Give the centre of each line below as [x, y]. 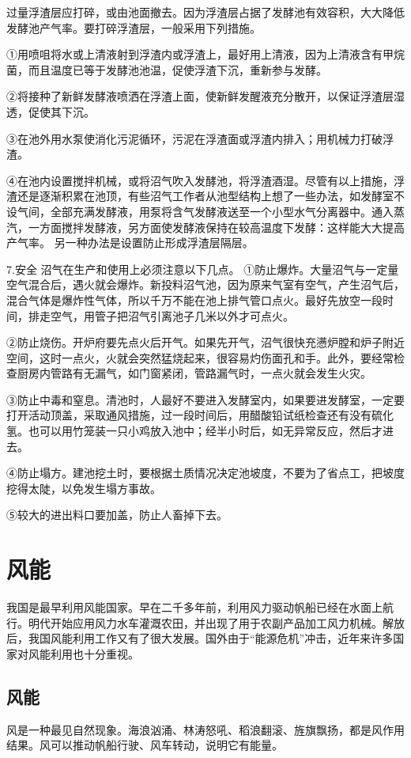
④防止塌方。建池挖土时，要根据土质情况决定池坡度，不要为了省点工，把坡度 [205, 473]
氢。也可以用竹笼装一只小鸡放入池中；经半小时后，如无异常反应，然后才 [194, 431]
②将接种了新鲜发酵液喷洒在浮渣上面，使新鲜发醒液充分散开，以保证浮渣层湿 [205, 96]
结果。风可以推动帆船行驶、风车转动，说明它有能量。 [145, 745]
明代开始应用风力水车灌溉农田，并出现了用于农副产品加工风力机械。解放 [216, 622]
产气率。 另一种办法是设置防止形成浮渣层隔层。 [130, 243]
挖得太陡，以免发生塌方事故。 [84, 488]
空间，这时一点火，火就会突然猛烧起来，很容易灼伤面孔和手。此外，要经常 [200, 357]
